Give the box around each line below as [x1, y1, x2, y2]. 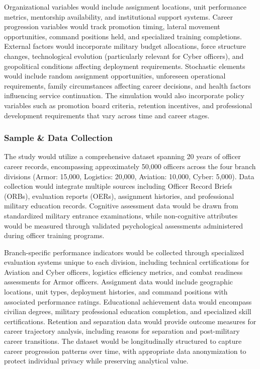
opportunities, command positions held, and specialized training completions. [4, 31, 242, 41]
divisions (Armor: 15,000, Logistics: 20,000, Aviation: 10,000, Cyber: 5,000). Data [4, 171, 254, 181]
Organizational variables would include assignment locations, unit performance [4, 2, 246, 12]
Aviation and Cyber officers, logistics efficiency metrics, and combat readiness [4, 266, 243, 277]
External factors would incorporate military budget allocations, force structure [4, 41, 246, 51]
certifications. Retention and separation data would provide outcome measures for [4, 316, 256, 326]
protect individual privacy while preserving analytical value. [4, 355, 189, 366]
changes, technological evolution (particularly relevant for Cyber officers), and [4, 50, 244, 61]
